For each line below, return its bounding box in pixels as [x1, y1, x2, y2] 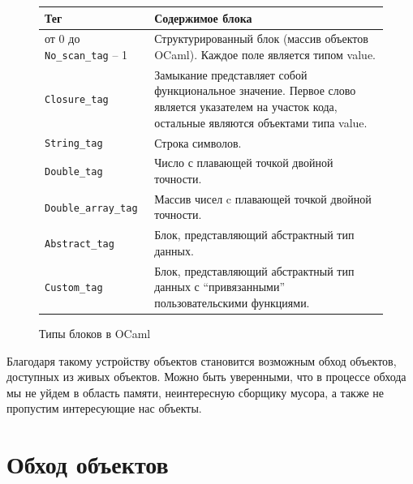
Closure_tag [45, 94, 109, 106]
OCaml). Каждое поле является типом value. [154, 45, 376, 62]
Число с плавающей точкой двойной [154, 154, 333, 171]
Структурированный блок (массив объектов [154, 30, 368, 47]
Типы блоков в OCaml [39, 324, 151, 341]
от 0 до [45, 30, 80, 47]
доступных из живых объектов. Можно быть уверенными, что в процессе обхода [6, 368, 407, 385]
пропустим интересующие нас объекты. [6, 400, 202, 417]
